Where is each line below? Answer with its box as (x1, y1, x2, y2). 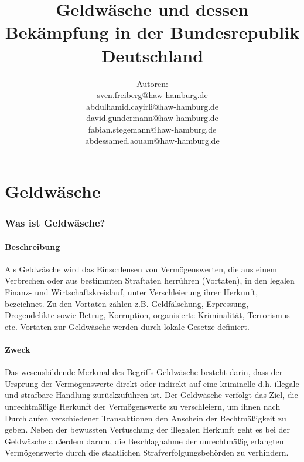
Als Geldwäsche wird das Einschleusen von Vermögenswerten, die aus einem (5, 262, 277, 275)
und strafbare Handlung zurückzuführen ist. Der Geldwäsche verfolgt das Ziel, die (5, 389, 298, 401)
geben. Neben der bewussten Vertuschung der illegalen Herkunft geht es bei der (5, 423, 291, 436)
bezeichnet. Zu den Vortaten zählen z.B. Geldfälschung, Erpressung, (5, 297, 249, 309)
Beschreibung (5, 240, 60, 252)
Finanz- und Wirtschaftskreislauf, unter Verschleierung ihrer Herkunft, (5, 286, 258, 298)
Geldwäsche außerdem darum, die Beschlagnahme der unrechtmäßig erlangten (5, 434, 284, 447)
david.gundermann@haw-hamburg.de (86, 112, 218, 124)
